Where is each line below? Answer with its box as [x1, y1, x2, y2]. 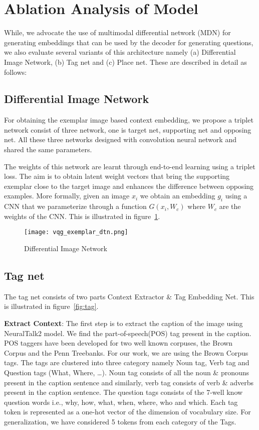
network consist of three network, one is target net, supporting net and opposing [4, 124, 251, 135]
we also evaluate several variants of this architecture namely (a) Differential [4, 47, 236, 57]
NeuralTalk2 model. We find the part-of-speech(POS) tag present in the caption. [4, 328, 251, 338]
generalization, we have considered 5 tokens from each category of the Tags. [4, 416, 236, 427]
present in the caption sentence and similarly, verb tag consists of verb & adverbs [4, 377, 254, 387]
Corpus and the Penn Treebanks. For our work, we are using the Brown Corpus [4, 347, 248, 358]
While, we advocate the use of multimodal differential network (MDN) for [4, 27, 231, 38]
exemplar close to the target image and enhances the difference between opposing [4, 180, 254, 191]
